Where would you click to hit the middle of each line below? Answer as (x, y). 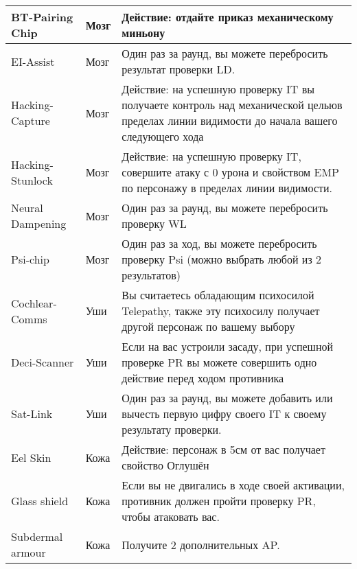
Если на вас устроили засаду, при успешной (228, 346)
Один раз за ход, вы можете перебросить (219, 243)
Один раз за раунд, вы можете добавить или (227, 398)
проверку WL (154, 223)
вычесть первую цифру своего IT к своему (224, 414)
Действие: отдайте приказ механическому (228, 17)
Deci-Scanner (43, 362)
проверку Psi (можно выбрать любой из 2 (222, 259)
